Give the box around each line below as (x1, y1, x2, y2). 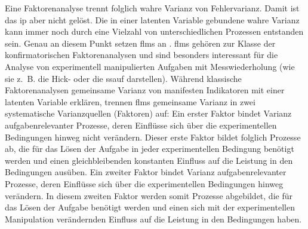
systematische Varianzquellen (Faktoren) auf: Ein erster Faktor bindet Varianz (5, 107, 292, 120)
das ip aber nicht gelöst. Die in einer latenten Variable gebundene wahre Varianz (5, 13, 300, 26)
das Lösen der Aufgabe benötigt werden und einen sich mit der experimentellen (5, 201, 295, 213)
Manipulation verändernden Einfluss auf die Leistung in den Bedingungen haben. (5, 212, 302, 225)
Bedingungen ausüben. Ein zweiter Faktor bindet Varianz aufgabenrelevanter (5, 166, 287, 178)
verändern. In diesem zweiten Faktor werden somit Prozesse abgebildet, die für (5, 189, 292, 201)
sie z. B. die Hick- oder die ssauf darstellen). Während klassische (5, 72, 242, 84)
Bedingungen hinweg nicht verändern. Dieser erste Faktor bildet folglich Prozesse (5, 130, 301, 143)
